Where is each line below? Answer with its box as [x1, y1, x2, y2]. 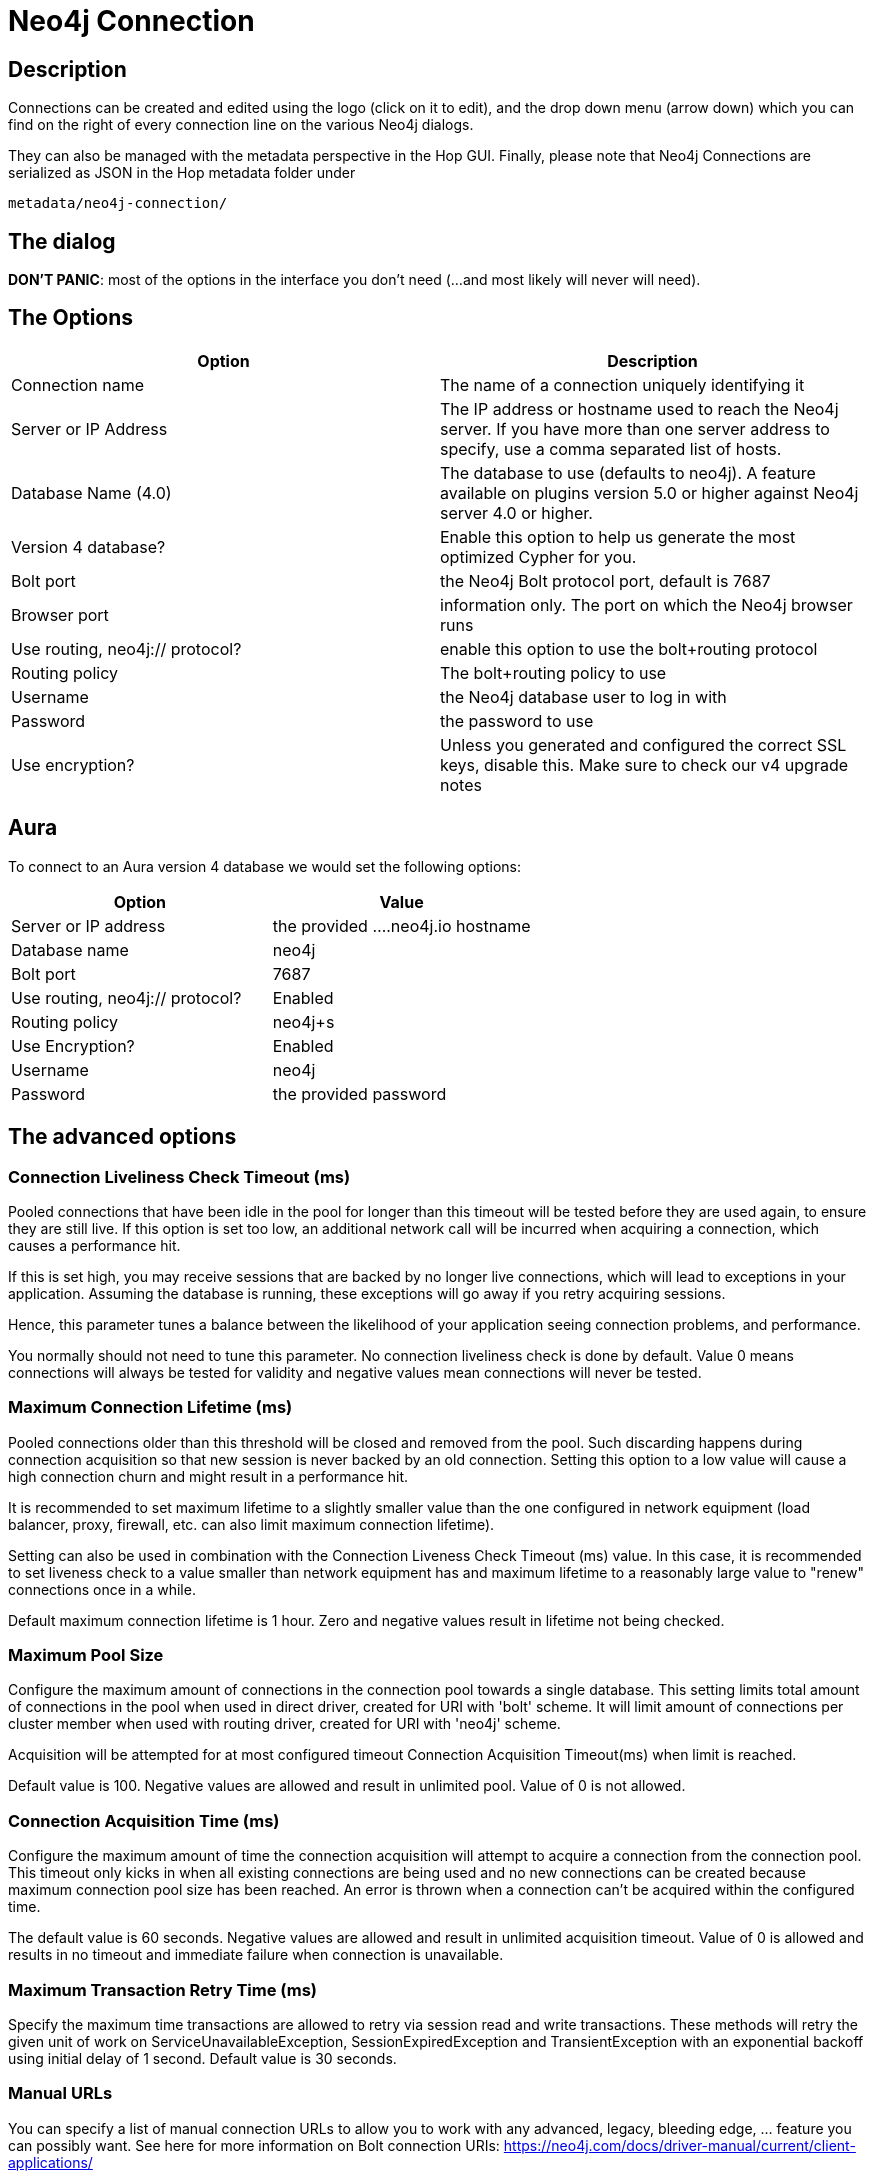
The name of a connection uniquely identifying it [440, 374, 805, 395]
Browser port [11, 604, 109, 625]
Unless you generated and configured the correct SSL [440, 734, 847, 755]
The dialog [8, 228, 116, 254]
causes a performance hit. [8, 1236, 181, 1254]
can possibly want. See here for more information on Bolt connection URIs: [8, 2136, 500, 2154]
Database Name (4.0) [11, 482, 172, 503]
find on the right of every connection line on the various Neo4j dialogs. [8, 116, 474, 134]
